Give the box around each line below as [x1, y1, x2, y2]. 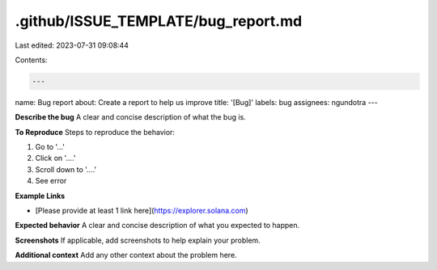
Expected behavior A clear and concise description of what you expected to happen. [15, 221, 299, 230]
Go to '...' [35, 142, 65, 152]
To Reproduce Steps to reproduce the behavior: [15, 127, 176, 137]
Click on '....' [35, 154, 76, 163]
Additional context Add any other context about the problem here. [15, 251, 238, 260]
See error [35, 176, 67, 186]
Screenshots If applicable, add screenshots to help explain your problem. [15, 235, 261, 245]
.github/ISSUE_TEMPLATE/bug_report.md [15, 12, 303, 30]
